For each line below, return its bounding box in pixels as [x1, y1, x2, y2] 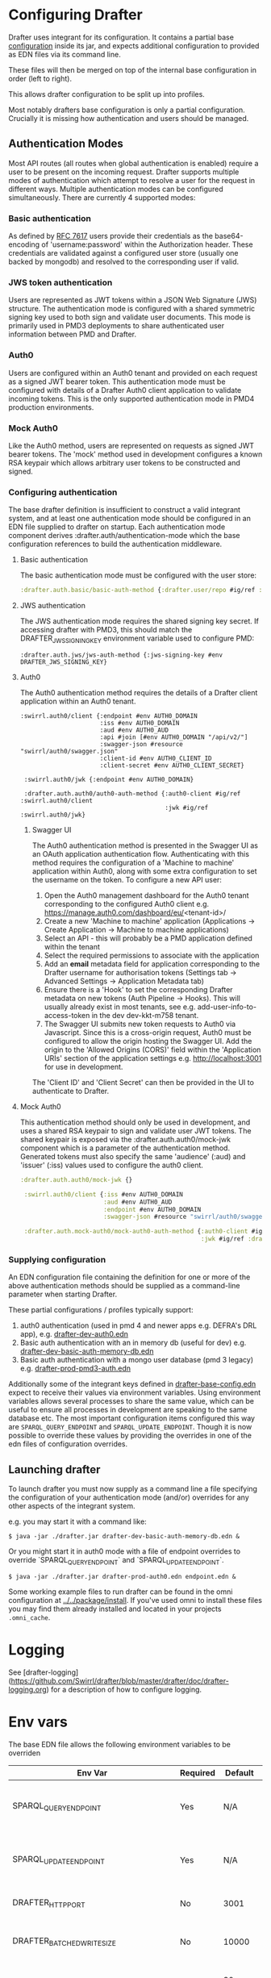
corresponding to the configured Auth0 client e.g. [44, 899, 210, 908]
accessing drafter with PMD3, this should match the [19, 625, 193, 635]
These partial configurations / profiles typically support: [8, 1305, 194, 1315]
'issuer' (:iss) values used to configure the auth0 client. [19, 1160, 204, 1170]
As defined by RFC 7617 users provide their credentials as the [8, 232, 214, 241]
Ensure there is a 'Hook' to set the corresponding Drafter [44, 984, 233, 994]
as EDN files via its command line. [8, 49, 121, 59]
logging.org [8, 1684, 47, 1694]
